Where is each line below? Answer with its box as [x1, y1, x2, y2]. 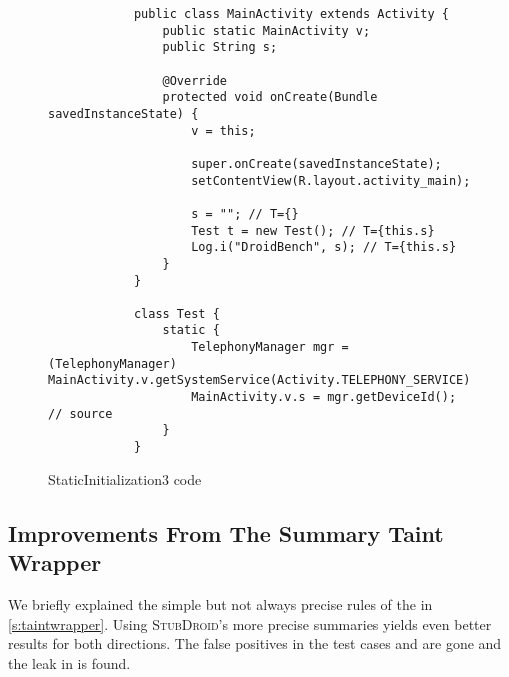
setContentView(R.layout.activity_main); [191, 173, 471, 188]
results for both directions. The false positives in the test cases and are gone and [8, 633, 502, 654]
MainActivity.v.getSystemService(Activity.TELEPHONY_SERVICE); [48, 373, 478, 388]
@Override [162, 73, 227, 88]
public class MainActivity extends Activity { [133, 7, 449, 21]
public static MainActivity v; [162, 23, 371, 38]
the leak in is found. [8, 652, 131, 673]
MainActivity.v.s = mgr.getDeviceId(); [191, 390, 457, 405]
